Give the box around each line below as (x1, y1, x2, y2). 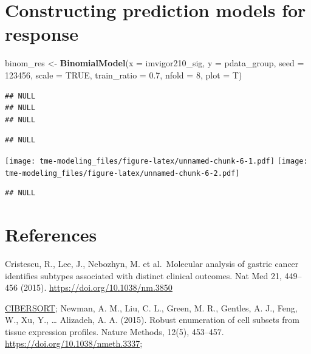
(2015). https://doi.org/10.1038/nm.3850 (20, 281, 173, 294)
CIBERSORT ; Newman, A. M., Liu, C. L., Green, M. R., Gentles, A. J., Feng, (5, 301, 298, 314)
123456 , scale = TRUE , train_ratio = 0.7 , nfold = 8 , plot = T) (5, 68, 242, 81)
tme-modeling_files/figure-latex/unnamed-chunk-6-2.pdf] (5, 168, 240, 178)
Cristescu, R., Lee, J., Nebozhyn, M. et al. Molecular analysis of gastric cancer (5, 257, 299, 269)
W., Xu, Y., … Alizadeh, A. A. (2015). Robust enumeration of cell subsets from (5, 313, 299, 326)
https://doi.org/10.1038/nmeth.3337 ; (5, 337, 143, 350)
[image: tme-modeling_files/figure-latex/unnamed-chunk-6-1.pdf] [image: (5, 156, 308, 165)
